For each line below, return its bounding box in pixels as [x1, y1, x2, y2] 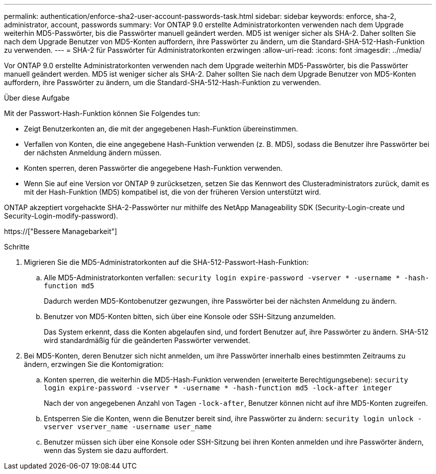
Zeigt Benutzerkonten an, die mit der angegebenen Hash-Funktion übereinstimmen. [24, 124, 298, 133]
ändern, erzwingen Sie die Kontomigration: [24, 360, 164, 368]
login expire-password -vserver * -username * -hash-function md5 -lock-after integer [44, 384, 392, 392]
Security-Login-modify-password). [4, 212, 118, 220]
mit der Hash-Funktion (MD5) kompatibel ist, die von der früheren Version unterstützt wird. [24, 188, 321, 196]
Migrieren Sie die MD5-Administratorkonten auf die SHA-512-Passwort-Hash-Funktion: [24, 258, 309, 266]
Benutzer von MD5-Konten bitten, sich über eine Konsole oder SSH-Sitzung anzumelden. [44, 312, 336, 321]
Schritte [4, 242, 30, 251]
